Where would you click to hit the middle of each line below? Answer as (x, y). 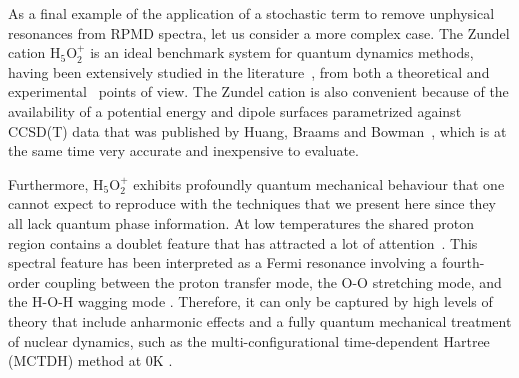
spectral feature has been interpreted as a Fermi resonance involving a (223, 262)
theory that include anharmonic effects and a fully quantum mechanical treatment (260, 320)
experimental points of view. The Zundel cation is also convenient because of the (258, 91)
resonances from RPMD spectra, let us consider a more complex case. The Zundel (259, 32)
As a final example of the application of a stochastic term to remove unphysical (251, 13)
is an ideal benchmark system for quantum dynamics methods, (282, 52)
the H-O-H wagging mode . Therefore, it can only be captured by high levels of (250, 301)
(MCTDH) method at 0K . (90, 360)
